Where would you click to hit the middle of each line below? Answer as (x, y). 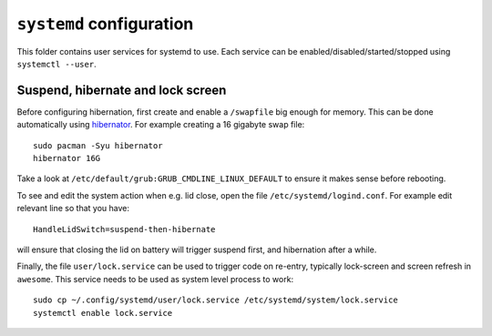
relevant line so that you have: (73, 209)
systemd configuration (105, 24)
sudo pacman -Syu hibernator (98, 145)
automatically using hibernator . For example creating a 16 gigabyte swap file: (161, 125)
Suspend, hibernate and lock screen (122, 90)
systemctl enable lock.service (103, 313)
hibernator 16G (67, 158)
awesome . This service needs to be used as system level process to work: (155, 279)
